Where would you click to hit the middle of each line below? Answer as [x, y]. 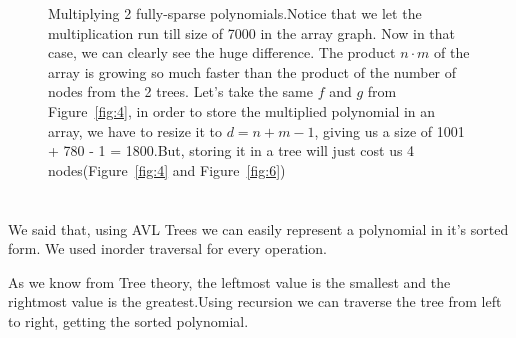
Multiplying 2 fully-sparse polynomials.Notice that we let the [235, 13]
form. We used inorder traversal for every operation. [167, 248]
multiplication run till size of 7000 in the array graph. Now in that [252, 32]
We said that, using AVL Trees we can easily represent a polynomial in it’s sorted [258, 228]
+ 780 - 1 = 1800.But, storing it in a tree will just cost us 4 [231, 150]
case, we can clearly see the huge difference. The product [222, 52]
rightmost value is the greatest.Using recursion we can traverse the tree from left [255, 301]
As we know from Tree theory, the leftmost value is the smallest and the [229, 281]
